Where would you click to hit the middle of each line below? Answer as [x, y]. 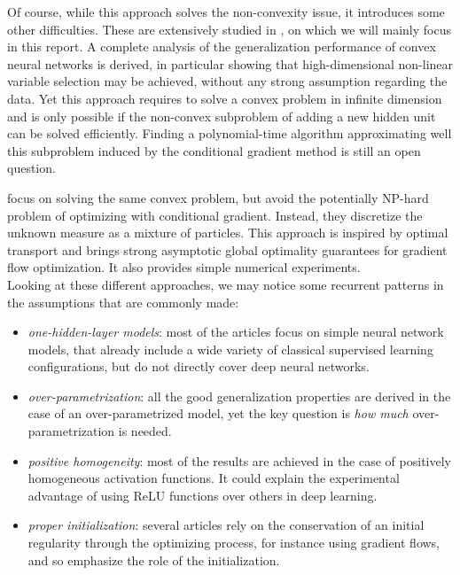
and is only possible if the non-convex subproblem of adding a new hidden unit [222, 116]
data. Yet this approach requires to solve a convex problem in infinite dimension [225, 98]
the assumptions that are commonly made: [123, 302]
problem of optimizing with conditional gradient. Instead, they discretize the [215, 215]
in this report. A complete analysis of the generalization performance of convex [222, 47]
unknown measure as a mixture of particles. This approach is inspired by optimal [228, 233]
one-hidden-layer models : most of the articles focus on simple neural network [236, 332]
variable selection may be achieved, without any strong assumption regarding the [227, 81]
